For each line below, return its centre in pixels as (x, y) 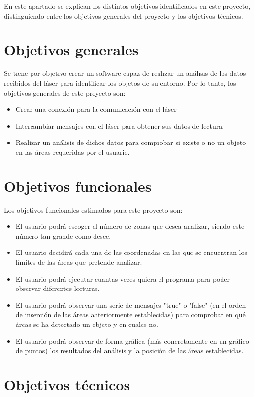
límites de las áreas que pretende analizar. (79, 262)
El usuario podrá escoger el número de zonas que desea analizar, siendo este (130, 226)
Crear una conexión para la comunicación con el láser (96, 109)
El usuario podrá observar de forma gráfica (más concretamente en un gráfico (132, 341)
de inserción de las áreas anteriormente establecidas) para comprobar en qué (130, 314)
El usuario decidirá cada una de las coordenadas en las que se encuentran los (131, 252)
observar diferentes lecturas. (58, 288)
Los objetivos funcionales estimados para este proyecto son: (93, 209)
